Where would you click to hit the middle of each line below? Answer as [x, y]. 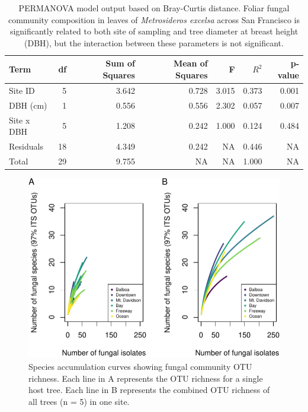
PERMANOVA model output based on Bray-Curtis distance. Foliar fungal [154, 8]
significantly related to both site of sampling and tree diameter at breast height [154, 31]
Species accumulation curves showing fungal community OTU [140, 366]
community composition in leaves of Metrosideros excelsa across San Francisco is [154, 19]
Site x [20, 120]
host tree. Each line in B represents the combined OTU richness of [149, 390]
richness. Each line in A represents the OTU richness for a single [146, 378]
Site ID [22, 90]
